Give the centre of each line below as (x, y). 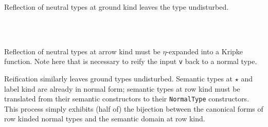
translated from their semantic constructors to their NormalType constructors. (127, 99)
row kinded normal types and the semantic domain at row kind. (105, 119)
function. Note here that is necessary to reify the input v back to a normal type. (131, 61)
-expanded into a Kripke (205, 51)
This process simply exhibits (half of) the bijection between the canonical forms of (134, 108)
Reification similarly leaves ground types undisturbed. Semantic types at (119, 79)
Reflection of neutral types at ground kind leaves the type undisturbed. (117, 7)
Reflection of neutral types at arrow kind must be (82, 51)
